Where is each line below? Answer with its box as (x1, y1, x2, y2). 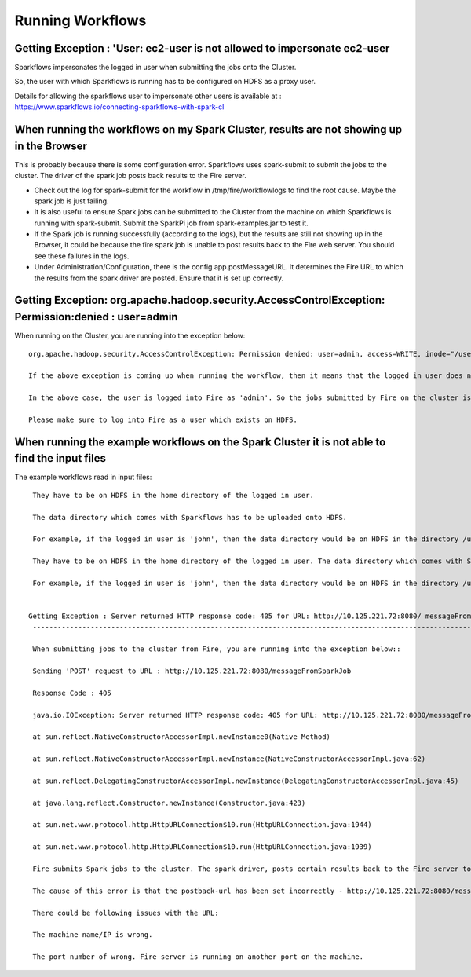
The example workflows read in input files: (14, 472, 152, 482)
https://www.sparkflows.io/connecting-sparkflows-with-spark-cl (14, 102, 225, 112)
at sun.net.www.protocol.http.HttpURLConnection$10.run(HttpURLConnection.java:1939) (32, 843, 372, 851)
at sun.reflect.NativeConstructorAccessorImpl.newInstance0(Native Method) (32, 733, 331, 741)
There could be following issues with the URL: (32, 908, 219, 917)
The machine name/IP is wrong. (32, 931, 153, 939)
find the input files (14, 452, 106, 465)
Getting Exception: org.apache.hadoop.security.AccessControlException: (14, 294, 385, 307)
